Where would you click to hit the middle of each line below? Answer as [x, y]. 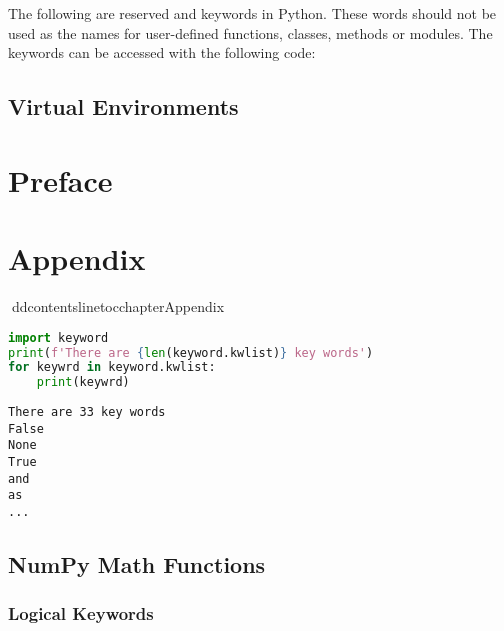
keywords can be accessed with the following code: [162, 52]
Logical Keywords [81, 613]
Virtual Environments [123, 106]
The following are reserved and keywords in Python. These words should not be [252, 13]
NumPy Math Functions [137, 564]
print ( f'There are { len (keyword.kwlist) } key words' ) [191, 352]
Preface [60, 179]
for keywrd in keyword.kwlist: [112, 367]
